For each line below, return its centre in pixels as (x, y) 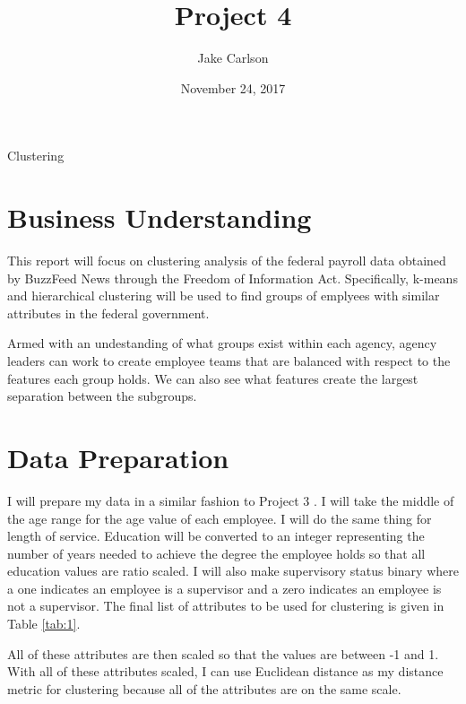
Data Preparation (118, 457)
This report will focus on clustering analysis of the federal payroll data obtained (227, 261)
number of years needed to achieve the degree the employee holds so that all (216, 553)
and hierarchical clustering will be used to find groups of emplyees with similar (224, 296)
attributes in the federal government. (108, 313)
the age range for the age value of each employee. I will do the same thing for (220, 518)
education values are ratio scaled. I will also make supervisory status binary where (233, 571)
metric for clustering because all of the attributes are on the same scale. (204, 688)
